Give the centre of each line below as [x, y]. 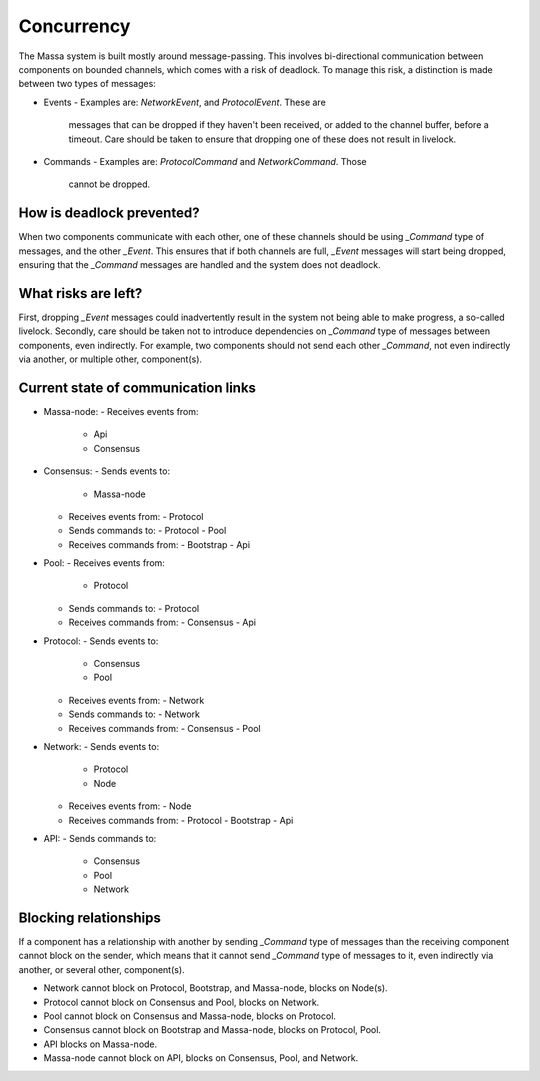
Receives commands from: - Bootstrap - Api [159, 544]
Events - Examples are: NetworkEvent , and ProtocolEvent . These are [185, 102]
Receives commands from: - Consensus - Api [162, 622]
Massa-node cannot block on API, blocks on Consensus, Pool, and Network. [201, 1058]
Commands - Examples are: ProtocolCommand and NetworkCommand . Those [205, 161]
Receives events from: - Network [136, 700]
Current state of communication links [137, 387]
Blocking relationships [90, 917]
